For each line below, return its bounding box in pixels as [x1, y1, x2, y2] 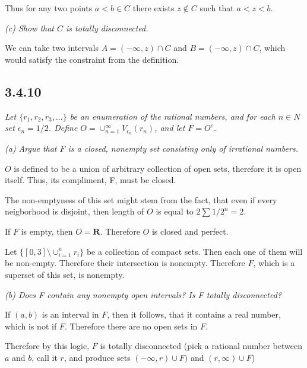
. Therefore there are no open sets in [64, 319, 198, 332]
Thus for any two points [5, 2, 93, 14]
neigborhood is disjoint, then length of [5, 205, 144, 217]
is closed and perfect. [151, 225, 229, 237]
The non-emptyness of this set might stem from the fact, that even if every [5, 193, 277, 206]
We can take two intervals [5, 41, 99, 54]
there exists [132, 2, 175, 14]
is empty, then [21, 225, 73, 237]
